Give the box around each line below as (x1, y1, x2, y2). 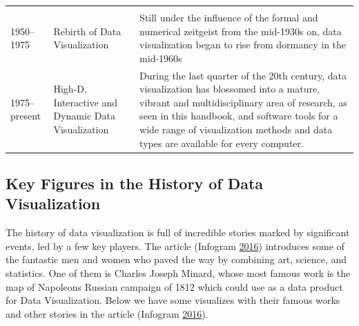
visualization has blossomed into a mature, (139, 81, 320, 96)
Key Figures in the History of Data (6, 173, 264, 194)
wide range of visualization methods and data (139, 122, 333, 136)
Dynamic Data (53, 108, 115, 123)
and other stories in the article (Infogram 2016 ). (6, 306, 208, 320)
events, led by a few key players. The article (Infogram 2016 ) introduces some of (6, 238, 345, 253)
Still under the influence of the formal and (139, 10, 318, 24)
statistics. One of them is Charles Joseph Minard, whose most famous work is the (6, 266, 351, 280)
